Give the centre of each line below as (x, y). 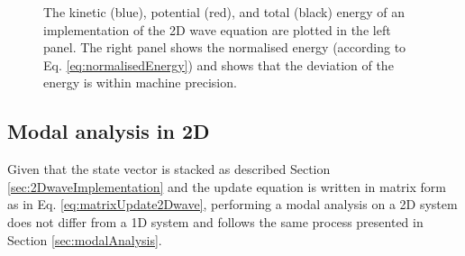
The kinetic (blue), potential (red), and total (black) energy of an (224, 12)
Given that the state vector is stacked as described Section (169, 169)
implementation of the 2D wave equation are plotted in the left (217, 29)
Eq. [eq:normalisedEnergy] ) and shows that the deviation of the (219, 64)
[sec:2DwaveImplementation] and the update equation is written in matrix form (227, 186)
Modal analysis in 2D (109, 131)
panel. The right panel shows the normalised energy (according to (225, 47)
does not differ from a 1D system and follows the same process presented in (215, 221)
